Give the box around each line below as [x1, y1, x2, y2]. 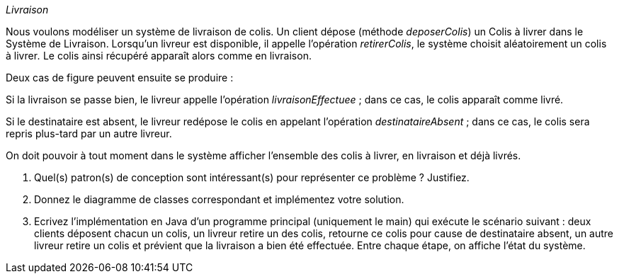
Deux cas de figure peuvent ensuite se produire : [6, 72, 234, 84]
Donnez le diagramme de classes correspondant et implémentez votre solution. [34, 193, 404, 205]
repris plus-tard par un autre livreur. [6, 127, 172, 139]
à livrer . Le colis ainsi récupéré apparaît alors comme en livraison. [6, 50, 312, 62]
